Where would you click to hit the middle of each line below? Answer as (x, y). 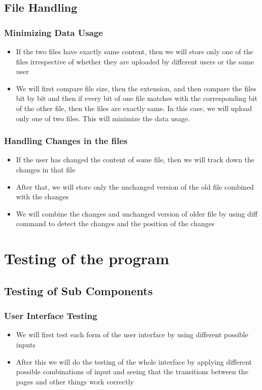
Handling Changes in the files (66, 141)
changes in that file (46, 169)
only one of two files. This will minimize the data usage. (103, 118)
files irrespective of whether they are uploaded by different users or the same (135, 61)
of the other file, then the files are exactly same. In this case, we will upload (134, 108)
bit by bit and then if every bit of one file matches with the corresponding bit (137, 98)
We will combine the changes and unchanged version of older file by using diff (137, 213)
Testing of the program (87, 258)
